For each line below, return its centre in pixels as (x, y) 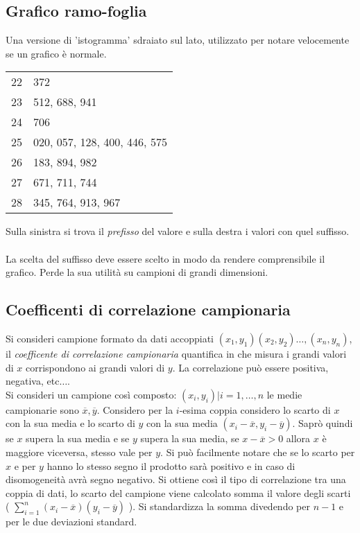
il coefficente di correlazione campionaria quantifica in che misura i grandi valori (176, 353)
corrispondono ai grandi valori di (95, 367)
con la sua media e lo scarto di (70, 423)
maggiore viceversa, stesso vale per (79, 452)
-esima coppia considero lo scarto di (255, 409)
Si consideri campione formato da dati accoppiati (110, 338)
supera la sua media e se (78, 438)
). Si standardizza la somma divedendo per (219, 506)
